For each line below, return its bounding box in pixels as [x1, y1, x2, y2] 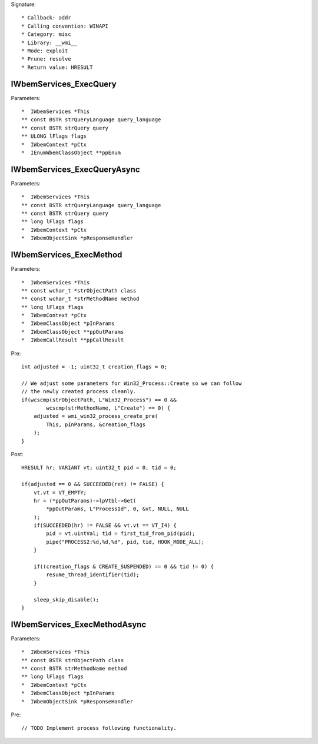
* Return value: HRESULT [21, 64, 93, 71]
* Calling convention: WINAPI [21, 22, 109, 29]
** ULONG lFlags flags [21, 133, 87, 139]
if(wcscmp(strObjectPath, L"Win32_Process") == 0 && [21, 396, 177, 403]
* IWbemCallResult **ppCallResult [21, 337, 124, 344]
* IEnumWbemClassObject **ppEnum [21, 149, 121, 156]
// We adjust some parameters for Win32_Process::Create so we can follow [21, 380, 242, 387]
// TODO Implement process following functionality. [21, 725, 177, 732]
